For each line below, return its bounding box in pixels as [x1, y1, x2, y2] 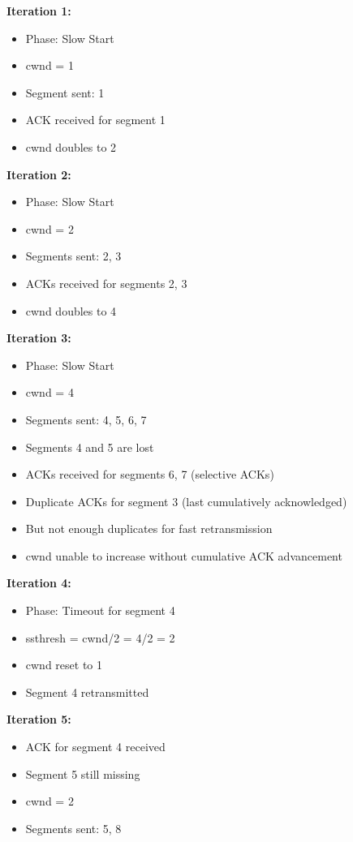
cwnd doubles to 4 [25, 302, 117, 319]
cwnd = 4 [25, 384, 74, 401]
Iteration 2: [6, 165, 71, 183]
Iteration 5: [6, 711, 71, 728]
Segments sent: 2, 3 [25, 247, 122, 264]
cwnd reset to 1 [25, 656, 103, 673]
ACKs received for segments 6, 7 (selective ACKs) [25, 466, 274, 483]
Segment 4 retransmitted [25, 683, 149, 700]
